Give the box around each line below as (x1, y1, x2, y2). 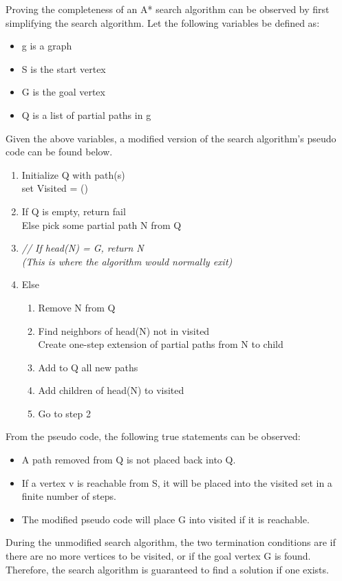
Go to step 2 (38, 406, 91, 420)
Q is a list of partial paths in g (21, 107, 151, 122)
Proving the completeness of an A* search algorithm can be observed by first (6, 2, 330, 16)
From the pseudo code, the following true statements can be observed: (6, 429, 301, 443)
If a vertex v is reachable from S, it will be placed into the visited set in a (21, 475, 332, 490)
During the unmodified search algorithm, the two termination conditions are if (6, 535, 336, 549)
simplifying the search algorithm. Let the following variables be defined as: (6, 15, 320, 30)
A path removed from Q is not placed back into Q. (21, 452, 236, 467)
